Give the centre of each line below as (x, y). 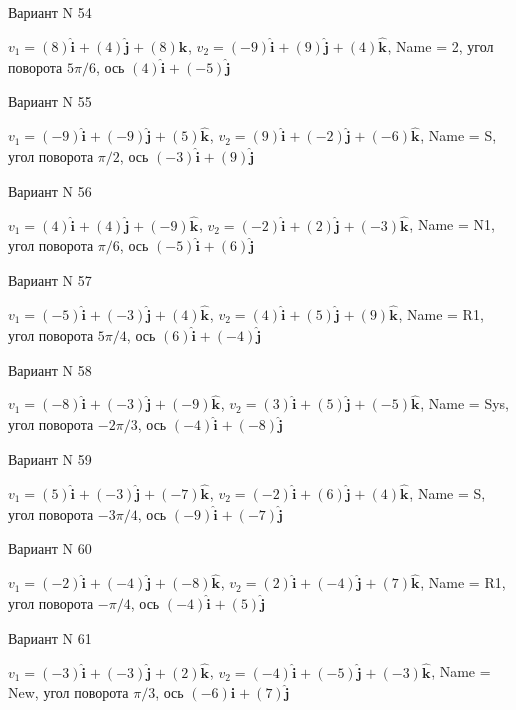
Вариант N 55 (50, 101)
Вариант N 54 (50, 12)
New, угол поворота (68, 692)
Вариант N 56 (50, 190)
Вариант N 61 (50, 637)
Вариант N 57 (50, 280)
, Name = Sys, (464, 403)
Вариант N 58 (50, 369)
